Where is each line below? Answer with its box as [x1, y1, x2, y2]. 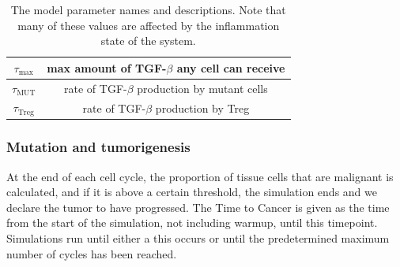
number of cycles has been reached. [6, 245, 177, 261]
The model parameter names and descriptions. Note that [10, 2, 286, 17]
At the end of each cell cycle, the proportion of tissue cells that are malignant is [6, 168, 394, 184]
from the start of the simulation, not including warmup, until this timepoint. [6, 214, 378, 231]
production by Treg [155, 99, 250, 116]
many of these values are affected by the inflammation [17, 17, 280, 33]
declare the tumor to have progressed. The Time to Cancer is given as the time [6, 198, 390, 215]
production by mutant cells [137, 80, 268, 96]
